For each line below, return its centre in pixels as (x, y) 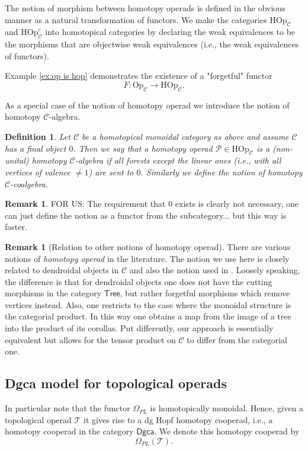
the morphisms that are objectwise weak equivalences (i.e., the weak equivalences (152, 44)
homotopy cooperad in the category (69, 431)
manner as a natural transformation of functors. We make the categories (136, 19)
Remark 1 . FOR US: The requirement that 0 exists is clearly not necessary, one (152, 204)
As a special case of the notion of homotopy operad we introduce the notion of (147, 105)
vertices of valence (38, 172)
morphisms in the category (53, 293)
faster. (16, 227)
